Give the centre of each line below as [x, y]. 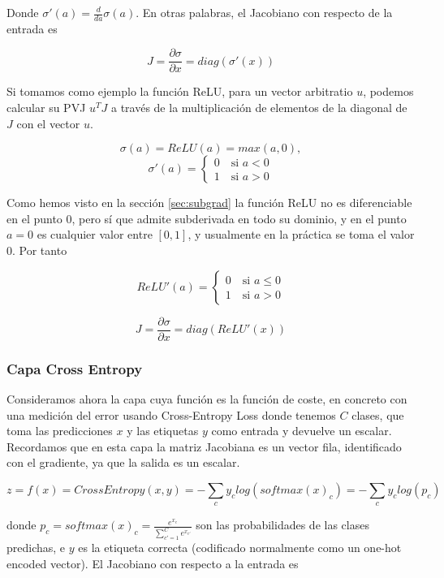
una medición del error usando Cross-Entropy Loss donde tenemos [171, 414]
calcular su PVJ [46, 108]
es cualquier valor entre [95, 234]
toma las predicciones [60, 431]
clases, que [378, 414]
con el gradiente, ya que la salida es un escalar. [123, 462]
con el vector [48, 123]
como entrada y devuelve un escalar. [302, 431]
